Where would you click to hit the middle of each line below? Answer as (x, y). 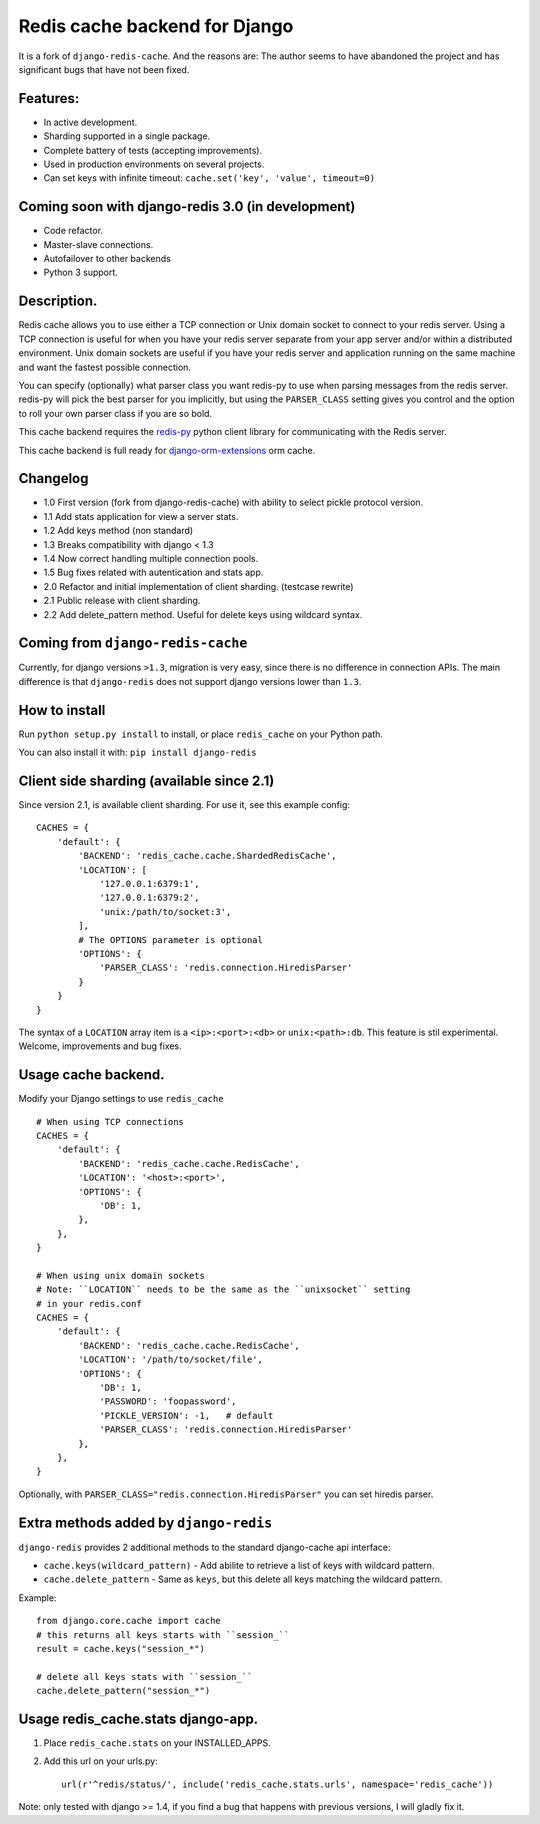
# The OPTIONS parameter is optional (171, 939)
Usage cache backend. (91, 1075)
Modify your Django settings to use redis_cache (121, 1099)
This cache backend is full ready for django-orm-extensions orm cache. (167, 450)
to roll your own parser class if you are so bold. (115, 413)
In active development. (90, 122)
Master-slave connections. (98, 244)
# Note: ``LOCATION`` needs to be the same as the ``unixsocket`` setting (223, 1289)
